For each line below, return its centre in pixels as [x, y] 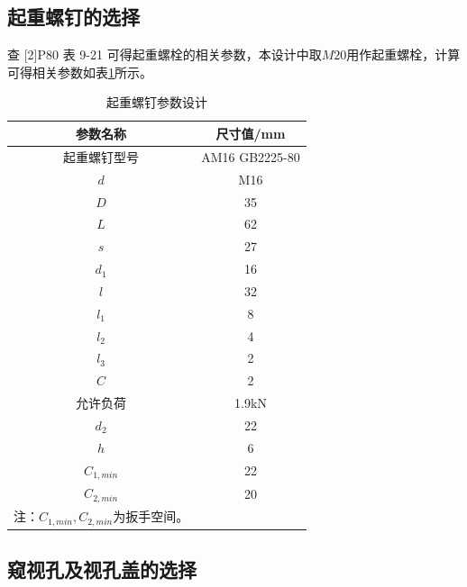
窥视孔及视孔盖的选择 [102, 569]
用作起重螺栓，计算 [403, 54]
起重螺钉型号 [101, 156]
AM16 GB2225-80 [251, 156]
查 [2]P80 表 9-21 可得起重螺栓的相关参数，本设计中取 [165, 54]
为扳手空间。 [151, 516]
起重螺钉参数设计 [156, 102]
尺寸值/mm [251, 133]
